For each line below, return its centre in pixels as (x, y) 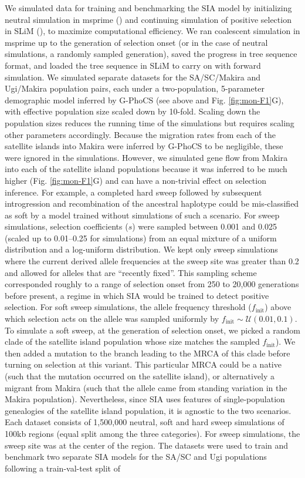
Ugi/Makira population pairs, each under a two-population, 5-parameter (135, 88)
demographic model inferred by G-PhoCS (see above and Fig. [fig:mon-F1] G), (144, 100)
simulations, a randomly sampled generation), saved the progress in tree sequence (151, 54)
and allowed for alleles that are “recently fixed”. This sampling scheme (131, 272)
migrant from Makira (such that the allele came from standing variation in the (146, 387)
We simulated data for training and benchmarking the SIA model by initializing (148, 8)
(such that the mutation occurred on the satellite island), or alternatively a (140, 376)
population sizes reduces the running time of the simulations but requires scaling (150, 122)
